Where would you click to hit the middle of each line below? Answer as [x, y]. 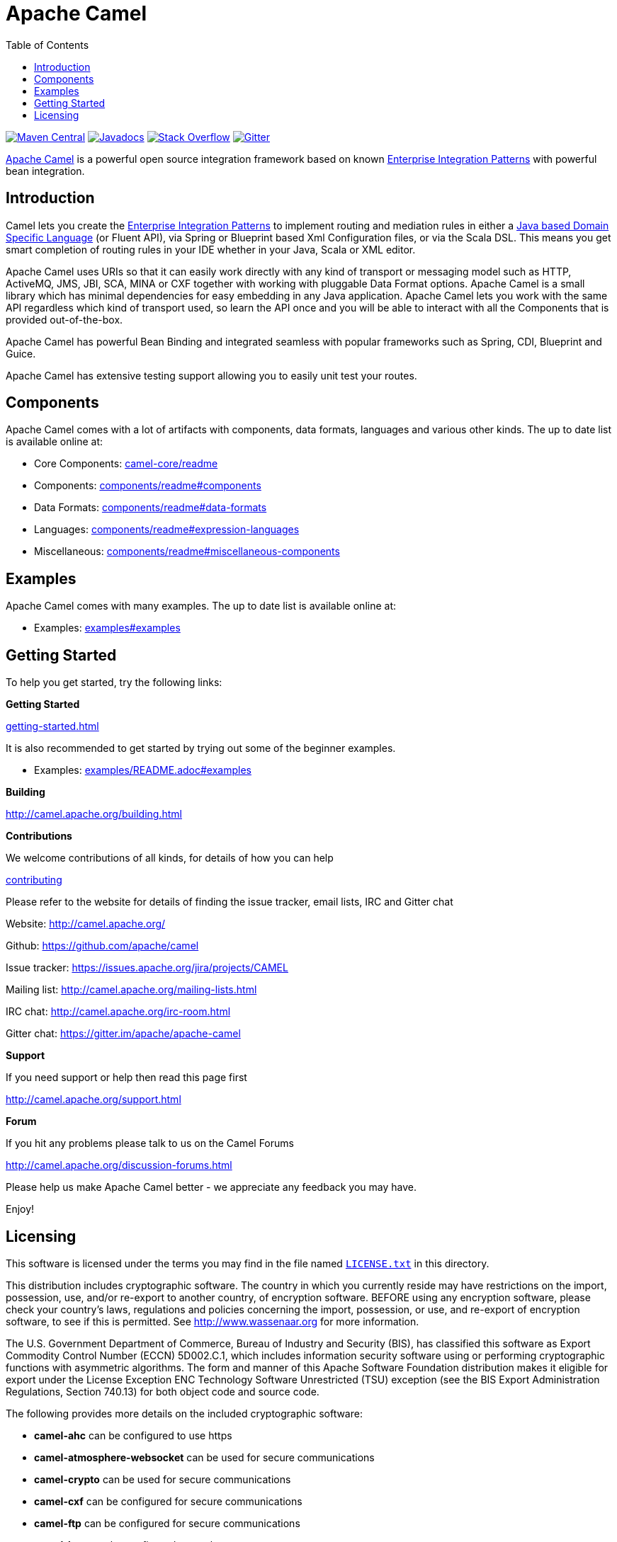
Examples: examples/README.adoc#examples [143, 770]
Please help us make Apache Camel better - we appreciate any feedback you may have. [211, 1187]
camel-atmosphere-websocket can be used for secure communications [204, 1457]
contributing [34, 880]
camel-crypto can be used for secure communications [163, 1479]
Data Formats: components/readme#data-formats [151, 508]
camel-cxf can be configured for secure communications [168, 1501]
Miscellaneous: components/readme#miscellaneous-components [187, 552]
